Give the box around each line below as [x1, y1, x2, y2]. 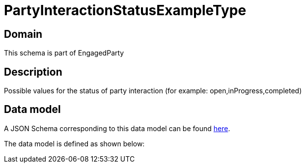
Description [4, 65, 62, 78]
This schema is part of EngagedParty [4, 49, 124, 57]
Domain [4, 28, 43, 40]
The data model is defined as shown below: [4, 139, 145, 148]
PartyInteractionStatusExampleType [4, 2, 247, 19]
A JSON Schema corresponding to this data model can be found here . [4, 124, 230, 133]
